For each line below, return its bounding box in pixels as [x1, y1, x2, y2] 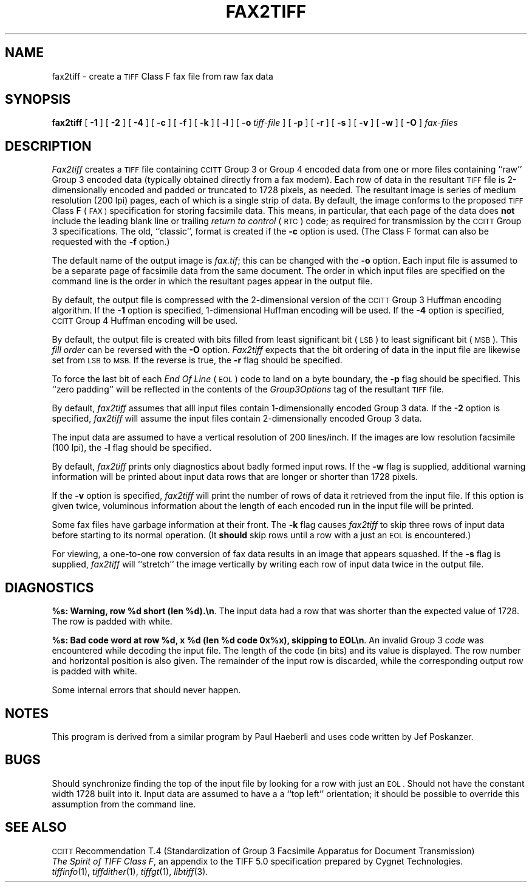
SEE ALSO [5, 820, 67, 835]
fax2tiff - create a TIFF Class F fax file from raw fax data [52, 70, 273, 81]
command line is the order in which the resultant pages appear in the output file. [52, 276, 373, 287]
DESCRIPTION [5, 138, 92, 154]
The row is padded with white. [52, 616, 172, 627]
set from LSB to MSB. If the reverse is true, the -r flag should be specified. [52, 355, 343, 366]
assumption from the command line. [52, 798, 196, 809]
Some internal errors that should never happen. [52, 685, 241, 696]
